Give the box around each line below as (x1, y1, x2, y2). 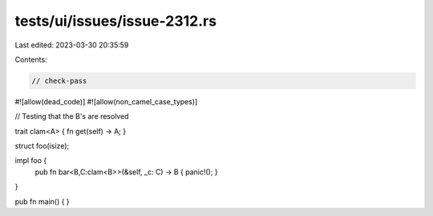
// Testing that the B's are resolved (14, 112, 129, 121)
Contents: (14, 55, 47, 64)
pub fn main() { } (14, 197, 70, 206)
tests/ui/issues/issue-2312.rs (14, 12, 216, 30)
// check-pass (31, 76, 87, 85)
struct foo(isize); (14, 141, 70, 151)
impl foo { (14, 156, 47, 165)
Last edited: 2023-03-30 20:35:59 (14, 40, 129, 50)
